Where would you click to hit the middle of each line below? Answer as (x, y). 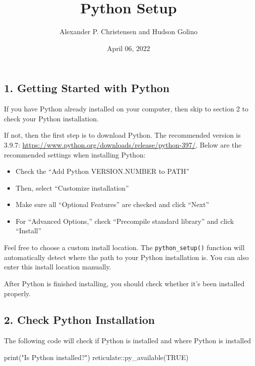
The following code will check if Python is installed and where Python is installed (127, 340)
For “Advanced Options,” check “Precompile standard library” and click (125, 221)
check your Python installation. (51, 118)
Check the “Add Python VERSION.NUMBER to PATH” (103, 171)
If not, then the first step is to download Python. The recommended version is (123, 135)
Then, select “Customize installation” (72, 187)
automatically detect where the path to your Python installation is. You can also (127, 257)
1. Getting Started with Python (87, 88)
